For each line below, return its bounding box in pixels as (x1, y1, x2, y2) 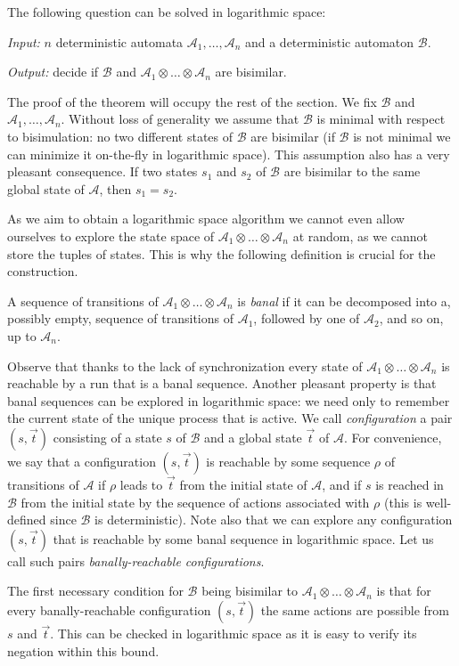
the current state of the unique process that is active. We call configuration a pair (7, 409, 453, 427)
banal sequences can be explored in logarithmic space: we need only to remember (7, 391, 450, 410)
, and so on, (379, 309, 444, 328)
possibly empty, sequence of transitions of (7, 309, 234, 328)
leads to (119, 475, 163, 494)
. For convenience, (343, 427, 442, 446)
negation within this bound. (7, 641, 160, 660)
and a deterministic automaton (244, 32, 414, 51)
